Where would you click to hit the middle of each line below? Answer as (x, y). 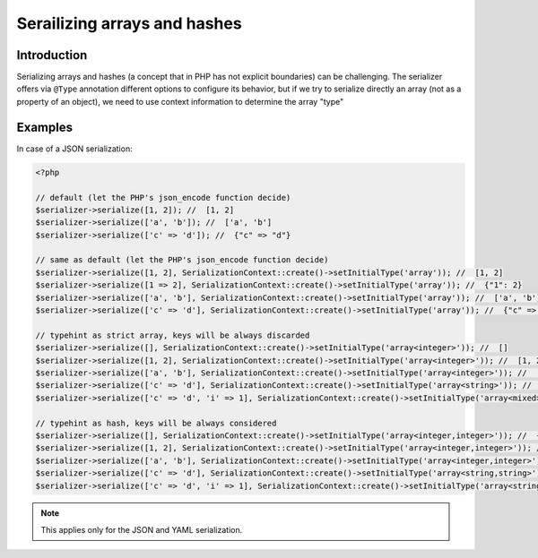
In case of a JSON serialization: (75, 149)
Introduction (52, 55)
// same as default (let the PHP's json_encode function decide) (182, 260)
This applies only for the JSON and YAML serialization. (142, 529)
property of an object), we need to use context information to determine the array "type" (180, 101)
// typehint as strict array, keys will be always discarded (173, 335)
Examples (45, 127)
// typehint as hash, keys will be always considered (156, 423)
